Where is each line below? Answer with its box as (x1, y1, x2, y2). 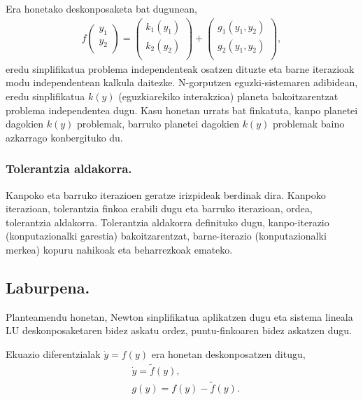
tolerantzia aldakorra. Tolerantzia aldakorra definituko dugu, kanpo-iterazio (6, 214, 329, 229)
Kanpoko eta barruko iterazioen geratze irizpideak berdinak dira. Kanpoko (6, 187, 326, 202)
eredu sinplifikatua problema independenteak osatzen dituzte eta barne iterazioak (6, 61, 355, 76)
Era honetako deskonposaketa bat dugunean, (6, 1, 197, 15)
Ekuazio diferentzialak (6, 346, 101, 361)
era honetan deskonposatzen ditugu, (151, 346, 306, 361)
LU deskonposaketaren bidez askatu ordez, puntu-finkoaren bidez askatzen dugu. (6, 323, 352, 338)
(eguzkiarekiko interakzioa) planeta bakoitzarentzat (118, 88, 339, 103)
